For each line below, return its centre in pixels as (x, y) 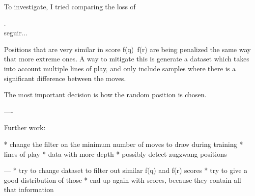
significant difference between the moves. (65, 78)
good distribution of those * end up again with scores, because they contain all (123, 180)
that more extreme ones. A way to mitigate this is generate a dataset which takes (127, 59)
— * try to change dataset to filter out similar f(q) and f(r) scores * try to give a (126, 170)
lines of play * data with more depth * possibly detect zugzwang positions (115, 154)
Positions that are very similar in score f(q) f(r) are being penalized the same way (127, 49)
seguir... (16, 33)
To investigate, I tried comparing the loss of (70, 6)
